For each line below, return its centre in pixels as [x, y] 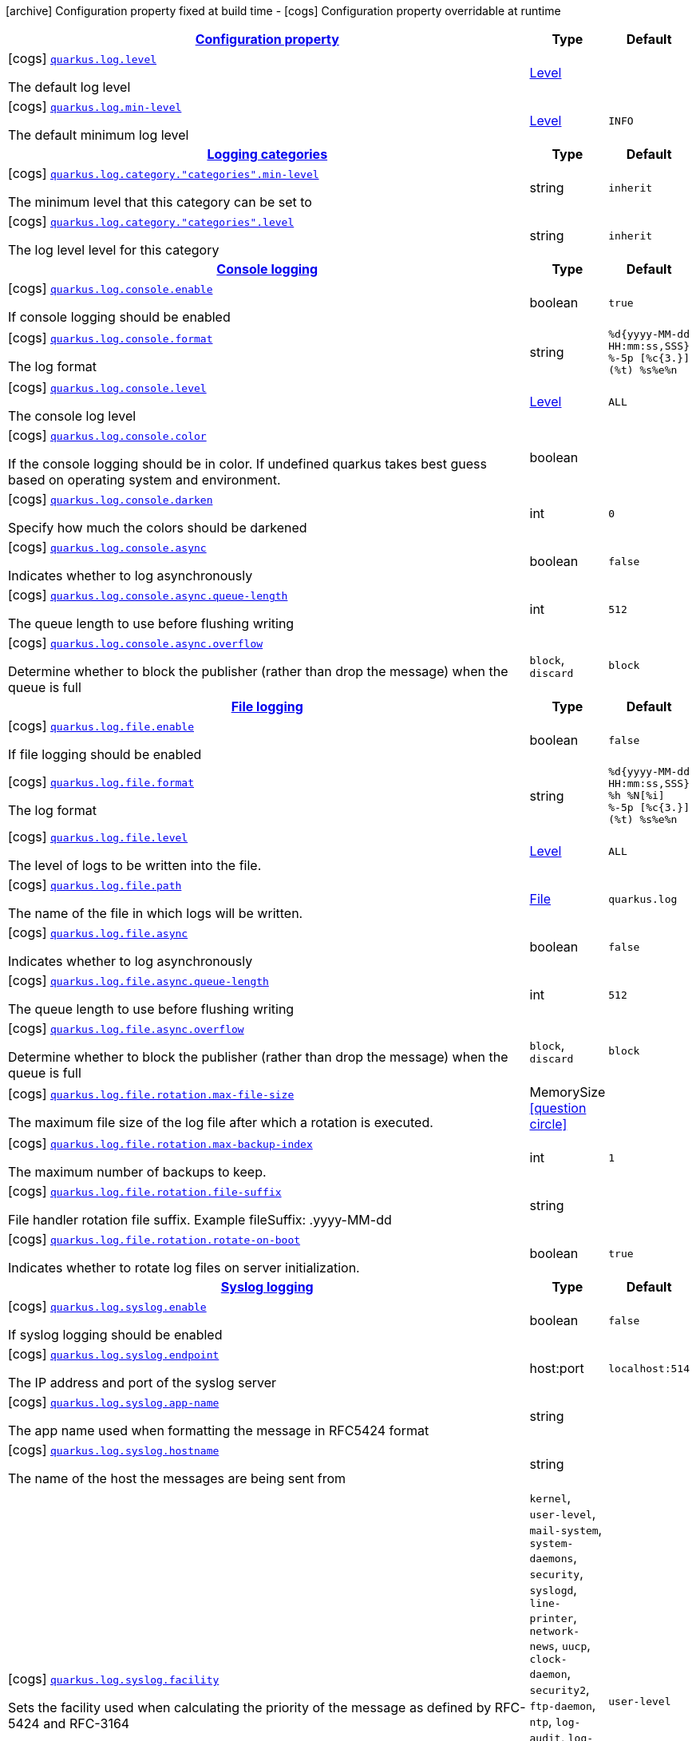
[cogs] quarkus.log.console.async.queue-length [148, 595]
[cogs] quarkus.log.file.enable [101, 726]
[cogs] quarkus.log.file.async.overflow [126, 1028]
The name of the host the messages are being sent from [177, 1478]
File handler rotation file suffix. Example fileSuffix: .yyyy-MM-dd [200, 1220]
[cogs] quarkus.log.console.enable [111, 288]
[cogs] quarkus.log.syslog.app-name [114, 1402]
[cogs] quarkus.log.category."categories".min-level [164, 173]
